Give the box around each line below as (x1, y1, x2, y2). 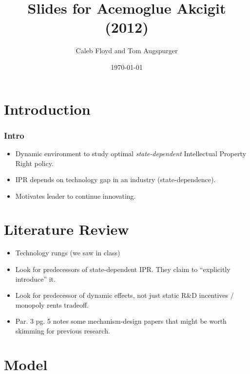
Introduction (4, 99, 91, 119)
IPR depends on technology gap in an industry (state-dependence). (15, 174, 216, 185)
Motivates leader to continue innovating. (15, 190, 136, 201)
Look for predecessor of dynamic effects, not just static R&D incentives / (15, 290, 234, 300)
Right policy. (15, 158, 54, 168)
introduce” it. (15, 273, 56, 284)
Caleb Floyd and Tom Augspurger (76, 45, 178, 56)
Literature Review (4, 219, 129, 239)
